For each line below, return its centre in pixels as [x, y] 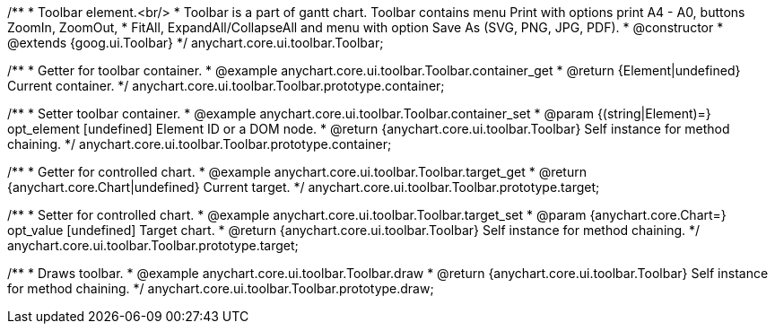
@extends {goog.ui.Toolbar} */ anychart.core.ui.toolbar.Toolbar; [196, 43]
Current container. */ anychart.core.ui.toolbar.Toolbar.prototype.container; [226, 86]
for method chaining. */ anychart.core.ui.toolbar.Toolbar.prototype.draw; [221, 288]
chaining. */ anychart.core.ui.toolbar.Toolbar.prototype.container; [200, 144]
